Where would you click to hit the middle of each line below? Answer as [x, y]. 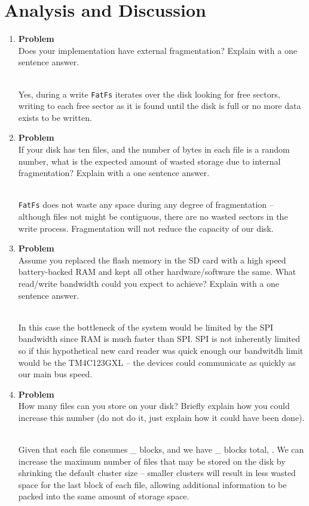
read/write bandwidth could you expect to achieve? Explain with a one [149, 283]
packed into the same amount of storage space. [104, 496]
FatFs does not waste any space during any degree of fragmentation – [146, 204]
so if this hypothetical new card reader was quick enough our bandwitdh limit [161, 350]
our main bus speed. [55, 374]
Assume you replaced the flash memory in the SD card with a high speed [152, 260]
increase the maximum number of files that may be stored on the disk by [152, 461]
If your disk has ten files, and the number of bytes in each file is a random [154, 149]
